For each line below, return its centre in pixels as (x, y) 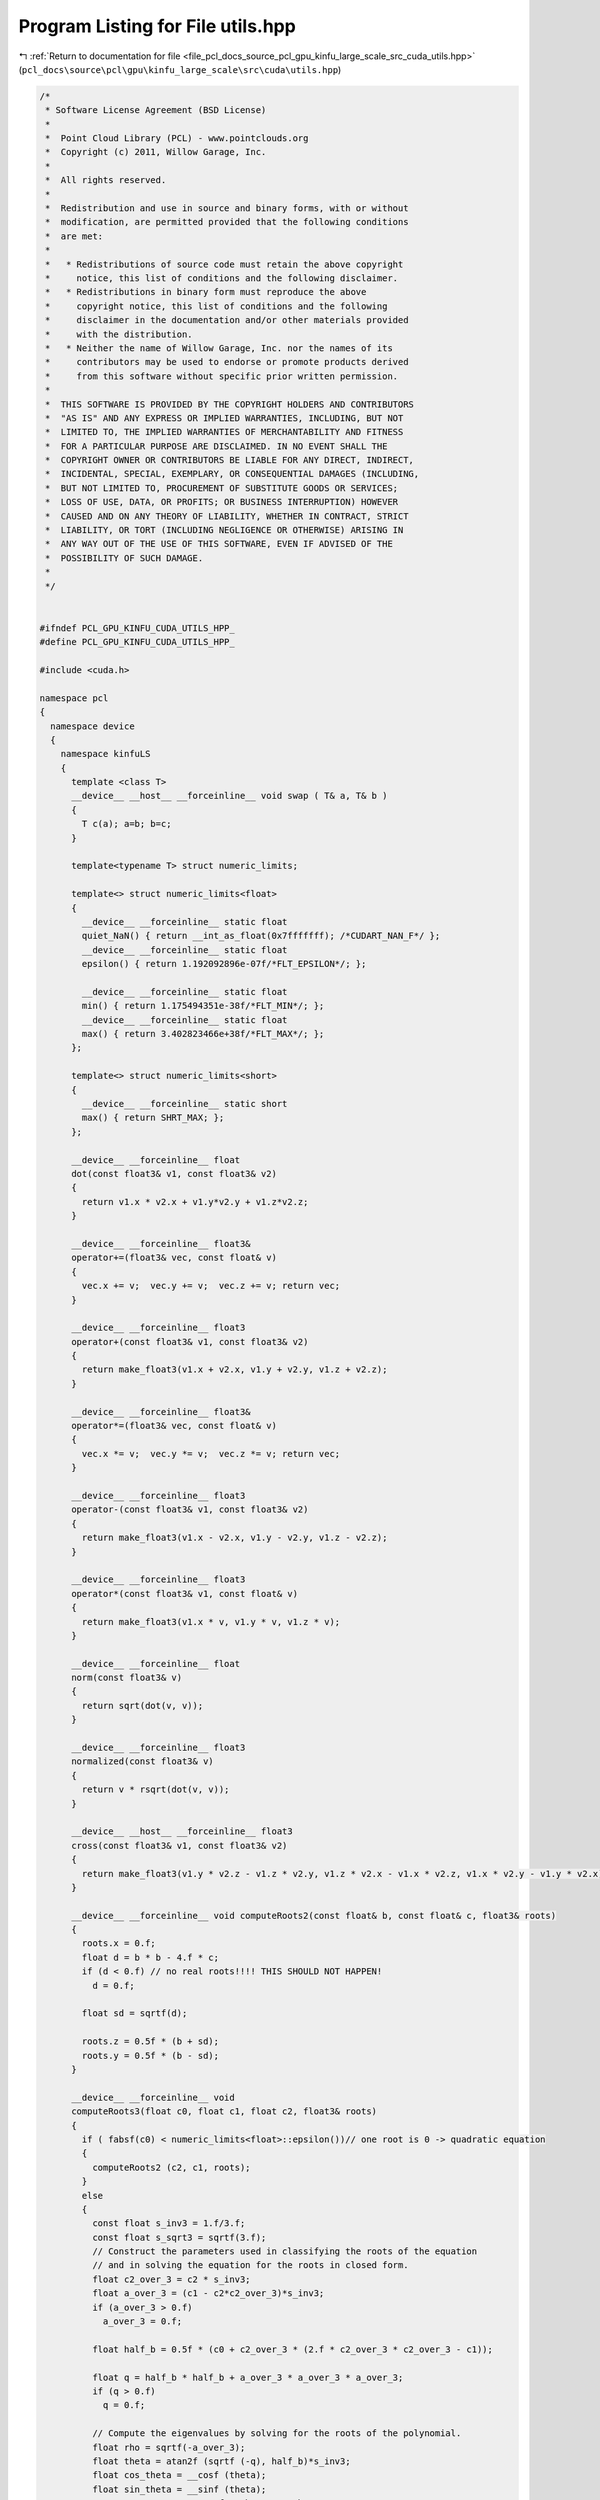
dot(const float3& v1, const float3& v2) (174, 1173)
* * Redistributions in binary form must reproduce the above (206, 292)
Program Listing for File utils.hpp (157, 26)
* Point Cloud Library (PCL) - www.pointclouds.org (177, 138)
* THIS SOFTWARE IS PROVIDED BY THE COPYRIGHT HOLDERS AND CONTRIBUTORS (230, 404)
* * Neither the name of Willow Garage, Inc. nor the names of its (219, 348)
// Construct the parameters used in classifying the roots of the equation (284, 2251)
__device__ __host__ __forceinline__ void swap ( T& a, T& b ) (229, 796)
